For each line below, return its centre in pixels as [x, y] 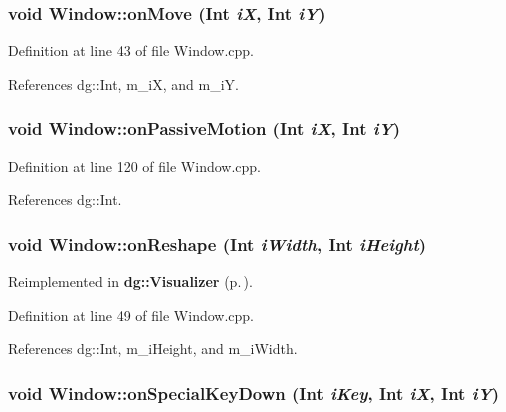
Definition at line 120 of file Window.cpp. [135, 165]
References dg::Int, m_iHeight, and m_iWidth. [153, 348]
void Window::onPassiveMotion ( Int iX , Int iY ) [204, 128]
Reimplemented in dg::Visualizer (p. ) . [130, 281]
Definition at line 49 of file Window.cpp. [131, 314]
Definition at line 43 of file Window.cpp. [131, 50]
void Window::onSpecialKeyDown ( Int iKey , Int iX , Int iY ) [253, 392]
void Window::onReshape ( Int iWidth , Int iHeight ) [217, 243]
